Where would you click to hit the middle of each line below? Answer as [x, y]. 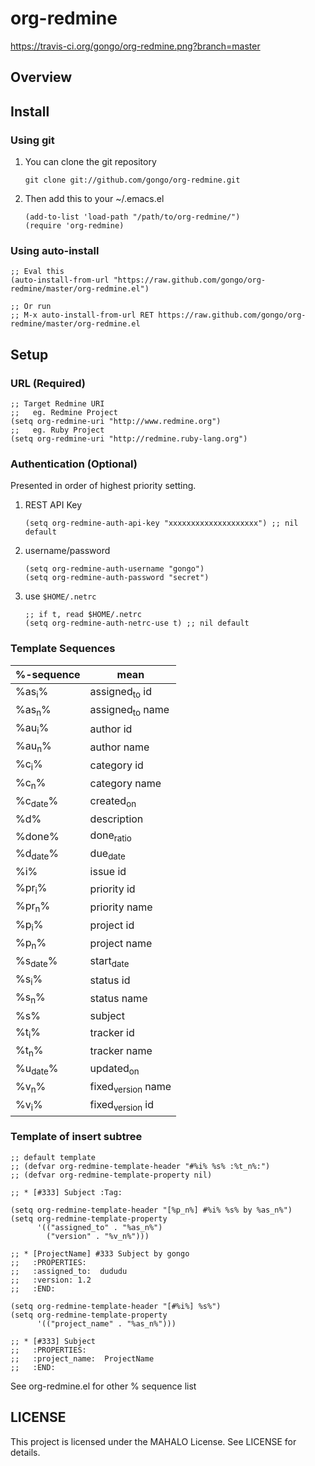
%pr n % [33, 907]
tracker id [112, 1033]
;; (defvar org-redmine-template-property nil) [111, 1175]
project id [112, 925]
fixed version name [130, 1088]
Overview [41, 77]
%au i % [32, 728]
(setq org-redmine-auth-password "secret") [117, 578]
